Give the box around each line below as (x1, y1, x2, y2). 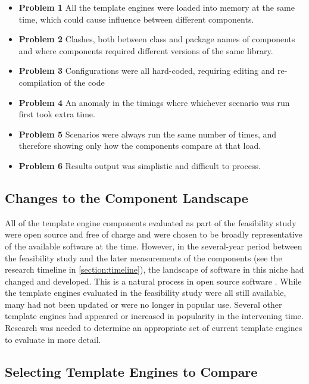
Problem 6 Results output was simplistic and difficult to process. (18, 159, 261, 171)
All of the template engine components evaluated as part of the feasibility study (5, 216, 296, 229)
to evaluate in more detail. (5, 333, 101, 345)
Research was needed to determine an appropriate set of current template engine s (5, 321, 302, 334)
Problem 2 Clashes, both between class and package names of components (18, 33, 295, 45)
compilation (18, 76, 62, 88)
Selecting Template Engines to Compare (5, 362, 258, 380)
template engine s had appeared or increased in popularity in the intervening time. (5, 310, 304, 322)
